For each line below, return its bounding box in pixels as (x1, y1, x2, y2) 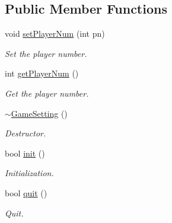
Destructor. (5, 127, 46, 139)
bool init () (5, 146, 45, 159)
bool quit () (5, 186, 47, 199)
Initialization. (5, 167, 54, 179)
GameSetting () (11, 107, 68, 119)
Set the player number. (5, 47, 87, 59)
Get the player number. (5, 87, 89, 99)
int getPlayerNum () (5, 67, 79, 79)
